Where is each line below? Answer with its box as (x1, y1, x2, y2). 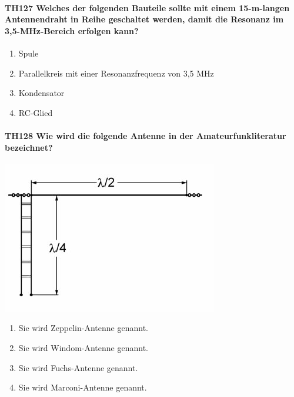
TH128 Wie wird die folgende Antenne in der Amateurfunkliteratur (5, 129, 286, 141)
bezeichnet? (5, 141, 53, 153)
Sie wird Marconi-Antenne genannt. (18, 381, 147, 393)
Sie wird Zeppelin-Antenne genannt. (18, 322, 148, 334)
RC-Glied (18, 106, 53, 118)
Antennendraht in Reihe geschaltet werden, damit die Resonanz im (5, 13, 284, 25)
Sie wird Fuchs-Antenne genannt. (18, 361, 138, 373)
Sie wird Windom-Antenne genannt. (18, 341, 148, 353)
